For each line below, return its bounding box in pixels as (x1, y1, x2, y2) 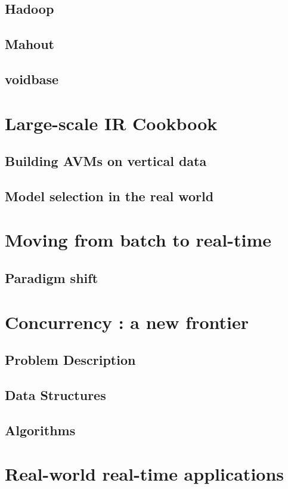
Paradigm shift (5, 269, 98, 287)
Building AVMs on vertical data (5, 152, 207, 170)
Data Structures (5, 385, 106, 404)
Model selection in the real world (5, 186, 214, 205)
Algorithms (5, 420, 76, 439)
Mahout (5, 35, 54, 53)
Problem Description (5, 350, 136, 369)
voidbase (5, 69, 59, 88)
